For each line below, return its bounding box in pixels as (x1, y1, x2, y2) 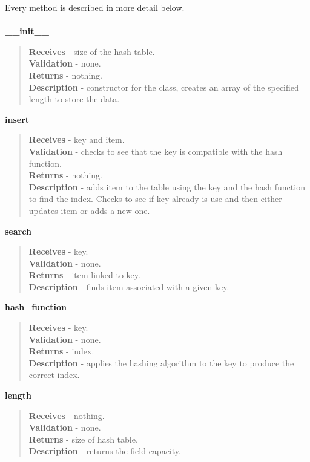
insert (5, 112, 30, 125)
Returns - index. (28, 345, 94, 357)
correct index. (28, 368, 80, 381)
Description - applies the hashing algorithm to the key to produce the (28, 356, 294, 369)
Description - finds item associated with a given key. (28, 280, 229, 293)
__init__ (5, 25, 49, 37)
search (5, 224, 31, 237)
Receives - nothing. (28, 409, 105, 421)
